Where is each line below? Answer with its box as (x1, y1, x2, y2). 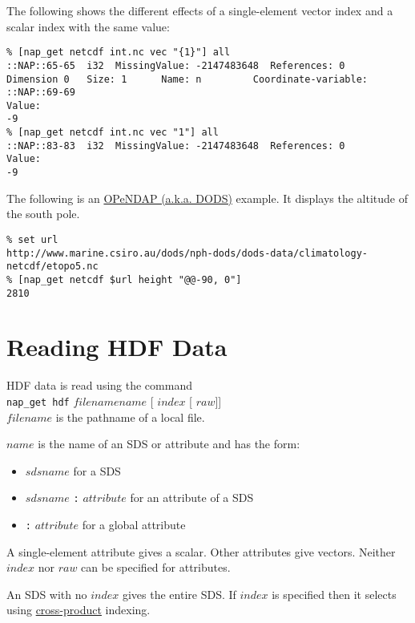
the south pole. (6, 205, 80, 222)
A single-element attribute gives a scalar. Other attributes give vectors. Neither (6, 543, 396, 560)
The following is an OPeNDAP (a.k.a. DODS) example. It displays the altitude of (6, 189, 408, 206)
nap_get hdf (6, 396, 70, 408)
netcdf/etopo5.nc (6, 261, 99, 273)
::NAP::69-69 (6, 87, 75, 99)
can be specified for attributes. (81, 559, 231, 576)
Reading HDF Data (6, 330, 228, 363)
